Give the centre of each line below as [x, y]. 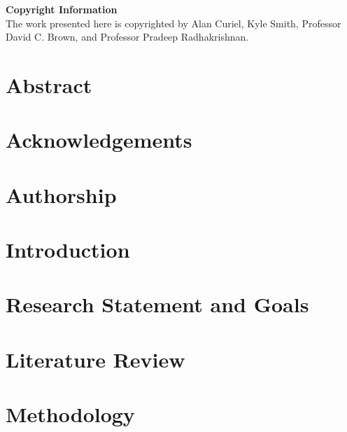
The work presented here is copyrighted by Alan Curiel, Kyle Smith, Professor [173, 23]
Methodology [70, 414]
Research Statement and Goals [157, 304]
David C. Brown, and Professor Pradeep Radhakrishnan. [127, 37]
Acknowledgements [99, 140]
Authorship [61, 194]
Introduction [68, 250]
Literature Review [95, 359]
